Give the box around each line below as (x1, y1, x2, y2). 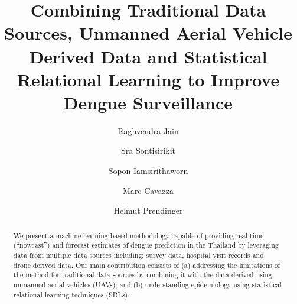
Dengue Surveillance (63, 90, 233, 114)
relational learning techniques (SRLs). (13, 289, 130, 299)
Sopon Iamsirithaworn (108, 164, 188, 177)
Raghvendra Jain (118, 124, 179, 137)
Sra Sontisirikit (121, 144, 175, 157)
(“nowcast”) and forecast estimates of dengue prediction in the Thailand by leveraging (13, 240, 279, 250)
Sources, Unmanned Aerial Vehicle (4, 21, 292, 45)
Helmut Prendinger (113, 204, 183, 216)
